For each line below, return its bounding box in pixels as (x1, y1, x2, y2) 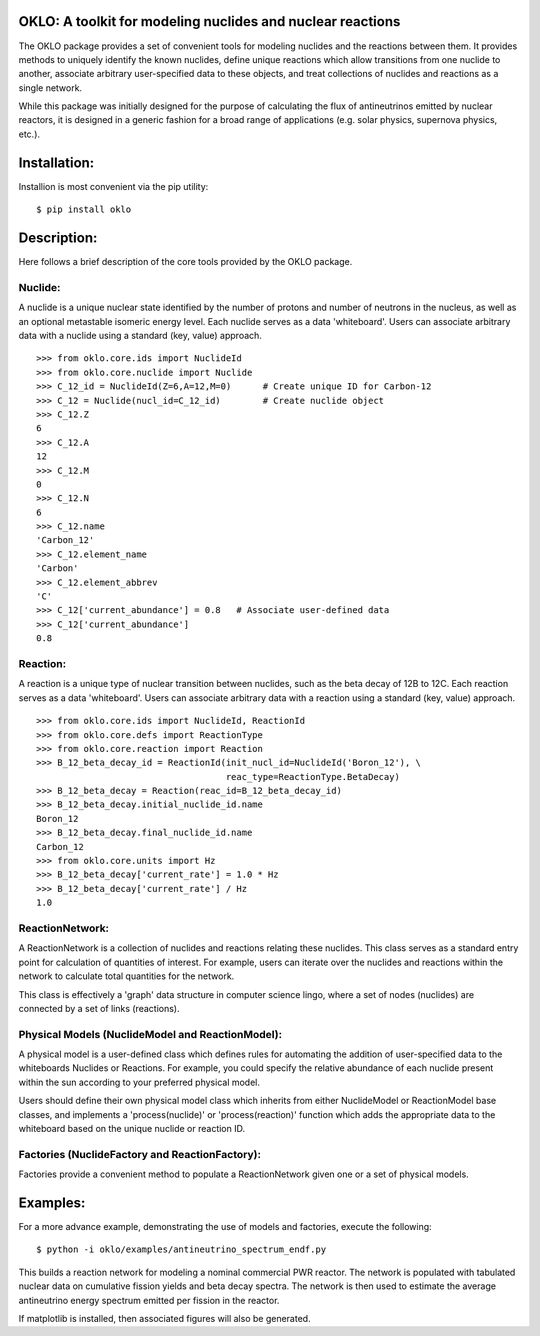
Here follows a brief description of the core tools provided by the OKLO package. (18, 256, 353, 268)
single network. (18, 81, 83, 94)
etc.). (18, 128, 40, 140)
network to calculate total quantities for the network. (18, 970, 235, 982)
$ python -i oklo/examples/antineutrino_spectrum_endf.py (36, 1244, 327, 1255)
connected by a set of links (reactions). (18, 1002, 180, 1014)
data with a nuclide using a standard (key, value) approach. (18, 329, 262, 341)
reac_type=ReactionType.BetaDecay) (225, 771, 400, 782)
